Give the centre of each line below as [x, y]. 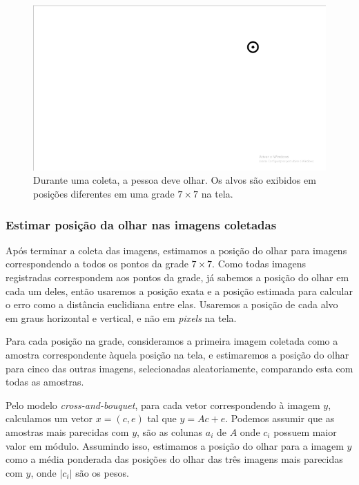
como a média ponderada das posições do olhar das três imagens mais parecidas [174, 459]
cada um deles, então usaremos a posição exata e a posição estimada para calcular [179, 291]
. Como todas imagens [259, 264]
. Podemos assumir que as [280, 418]
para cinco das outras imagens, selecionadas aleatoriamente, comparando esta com [179, 368]
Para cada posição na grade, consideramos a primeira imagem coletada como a [172, 341]
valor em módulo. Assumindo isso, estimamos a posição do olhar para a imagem [175, 445]
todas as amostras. [45, 382]
